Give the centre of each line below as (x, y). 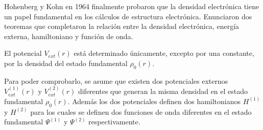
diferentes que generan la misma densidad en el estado (163, 91)
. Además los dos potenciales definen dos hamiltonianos (154, 101)
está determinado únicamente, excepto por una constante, (164, 53)
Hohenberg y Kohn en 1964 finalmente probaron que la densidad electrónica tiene (132, 6)
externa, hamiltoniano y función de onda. (69, 36)
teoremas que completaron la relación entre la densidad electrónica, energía (122, 26)
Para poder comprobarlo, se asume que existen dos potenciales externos (116, 80)
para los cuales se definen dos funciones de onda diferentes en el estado (141, 111)
